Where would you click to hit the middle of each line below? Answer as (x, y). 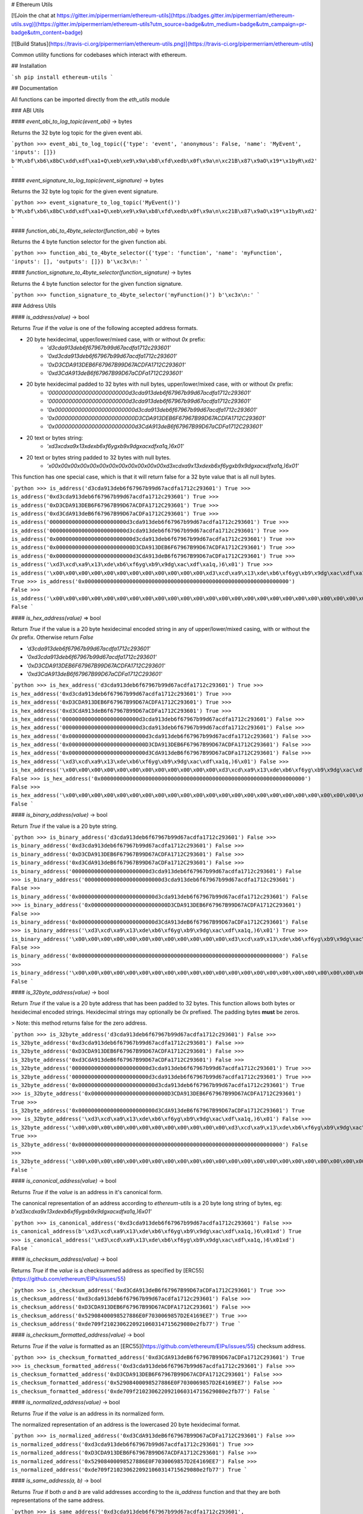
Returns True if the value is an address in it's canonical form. (87, 1192)
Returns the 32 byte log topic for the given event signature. (85, 191)
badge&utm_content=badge (46, 33)
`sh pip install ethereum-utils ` (62, 77)
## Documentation (34, 88)
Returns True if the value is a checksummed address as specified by (96, 1270)
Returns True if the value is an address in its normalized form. (88, 1413)
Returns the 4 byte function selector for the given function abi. (89, 242)
